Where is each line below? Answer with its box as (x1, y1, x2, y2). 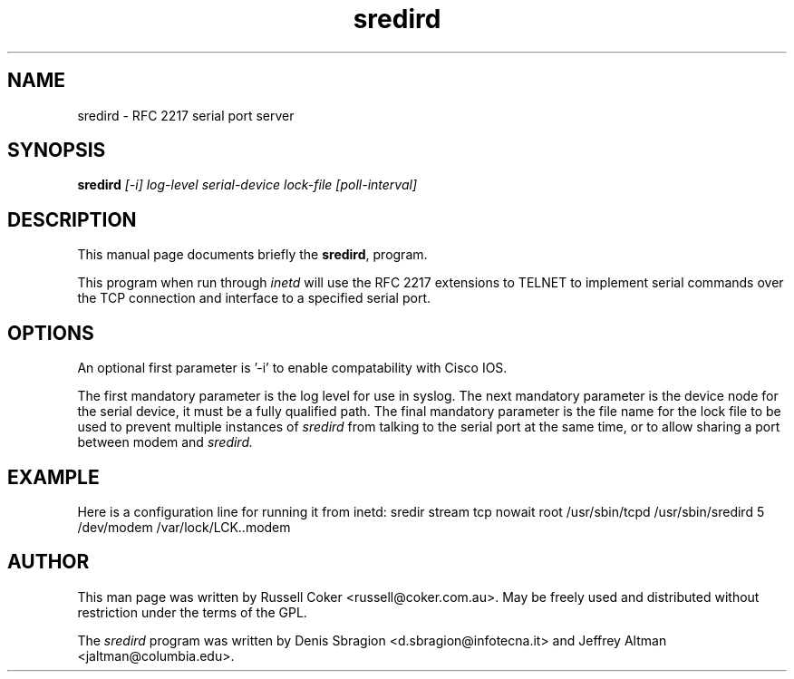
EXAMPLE (7, 465, 100, 489)
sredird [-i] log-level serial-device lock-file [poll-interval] (77, 177, 418, 193)
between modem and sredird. (77, 434, 254, 451)
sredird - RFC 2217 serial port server (77, 107, 295, 123)
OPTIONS (7, 321, 94, 344)
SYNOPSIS (7, 139, 106, 162)
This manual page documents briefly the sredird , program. (77, 247, 428, 263)
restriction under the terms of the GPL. (77, 604, 307, 620)
